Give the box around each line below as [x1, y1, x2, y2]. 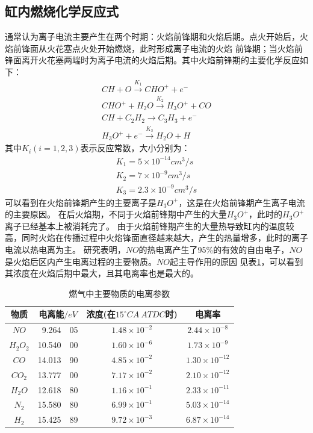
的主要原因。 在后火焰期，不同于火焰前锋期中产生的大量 [5, 208, 227, 220]
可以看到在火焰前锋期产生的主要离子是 [5, 196, 156, 208]
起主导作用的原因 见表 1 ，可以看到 [169, 255, 303, 267]
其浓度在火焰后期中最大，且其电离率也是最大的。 [5, 267, 199, 279]
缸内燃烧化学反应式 [5, 2, 119, 20]
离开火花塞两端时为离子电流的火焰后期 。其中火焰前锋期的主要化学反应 [21, 54, 300, 66]
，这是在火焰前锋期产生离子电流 [178, 196, 305, 208]
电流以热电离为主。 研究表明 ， [5, 243, 126, 256]
